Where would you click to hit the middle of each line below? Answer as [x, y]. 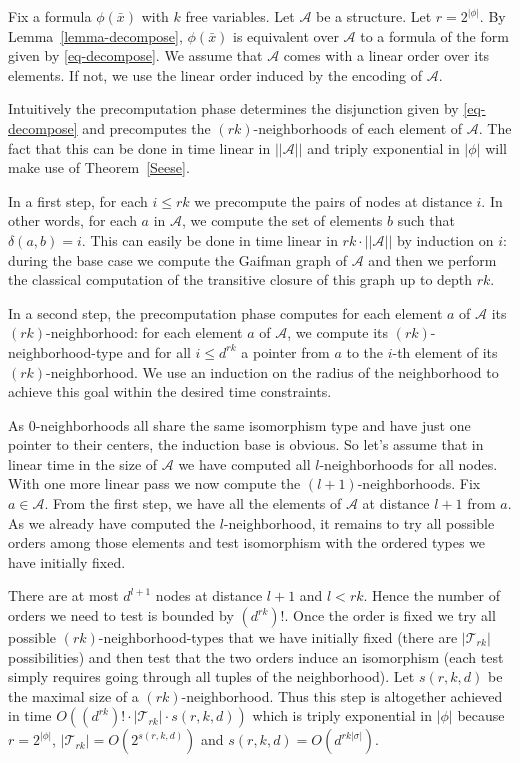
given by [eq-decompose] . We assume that [135, 55]
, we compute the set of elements [282, 220]
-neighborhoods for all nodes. [408, 463]
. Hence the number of [432, 595]
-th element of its [445, 351]
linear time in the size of [83, 463]
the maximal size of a [73, 695]
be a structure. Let [374, 16]
